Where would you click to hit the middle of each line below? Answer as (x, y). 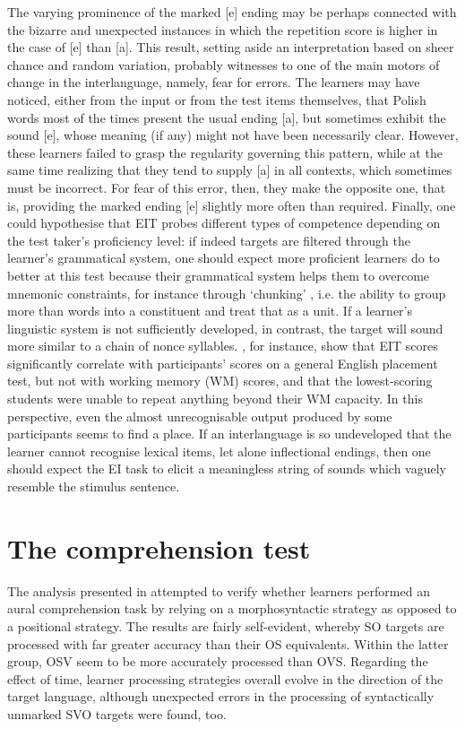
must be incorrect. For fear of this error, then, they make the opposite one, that (227, 187)
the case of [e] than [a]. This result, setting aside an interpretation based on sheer (231, 47)
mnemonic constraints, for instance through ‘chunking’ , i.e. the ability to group (227, 293)
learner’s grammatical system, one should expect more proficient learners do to (224, 258)
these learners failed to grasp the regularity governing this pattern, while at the (225, 152)
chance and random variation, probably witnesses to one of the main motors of (224, 64)
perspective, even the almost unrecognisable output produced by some (200, 416)
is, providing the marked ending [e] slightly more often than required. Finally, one (232, 205)
